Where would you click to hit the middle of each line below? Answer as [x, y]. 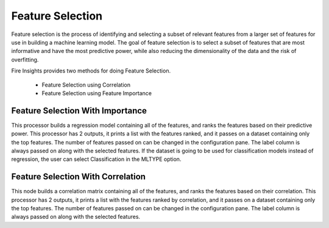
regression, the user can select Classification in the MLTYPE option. [96, 159]
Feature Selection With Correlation [79, 177]
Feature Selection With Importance [79, 111]
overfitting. [25, 59]
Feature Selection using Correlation [86, 85]
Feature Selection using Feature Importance [97, 93]
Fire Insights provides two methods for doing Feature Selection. [91, 71]
